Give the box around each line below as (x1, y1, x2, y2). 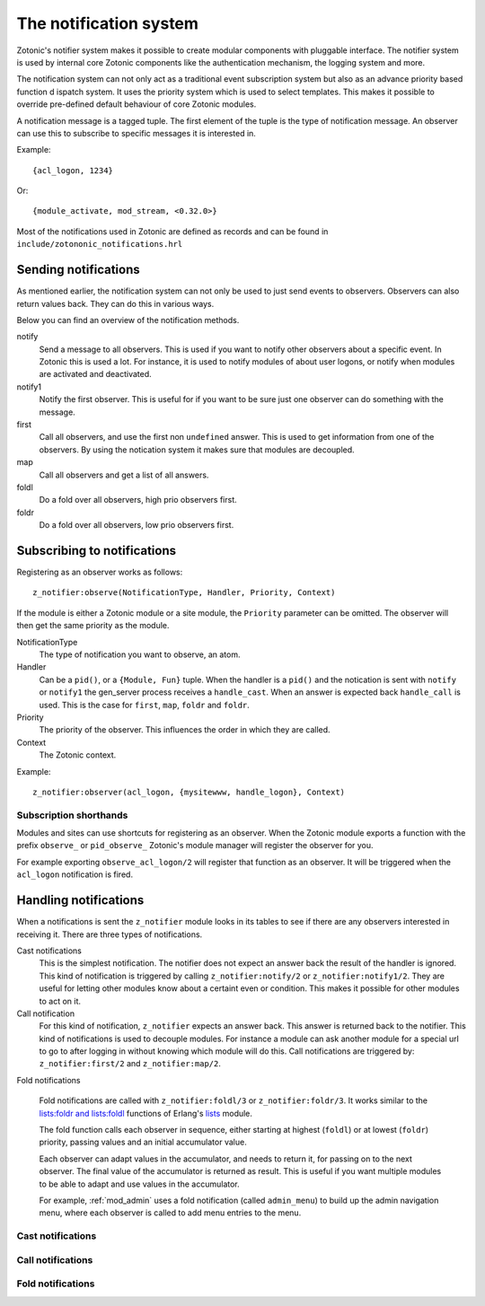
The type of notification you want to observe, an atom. (39, 649, 241, 660)
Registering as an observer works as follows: (16, 566, 183, 578)
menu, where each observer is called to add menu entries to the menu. (39, 1207, 302, 1218)
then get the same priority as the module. (16, 620, 170, 631)
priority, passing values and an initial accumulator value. (39, 1136, 247, 1148)
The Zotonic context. (39, 749, 117, 760)
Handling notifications (16, 893, 145, 908)
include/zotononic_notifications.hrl (16, 239, 183, 250)
